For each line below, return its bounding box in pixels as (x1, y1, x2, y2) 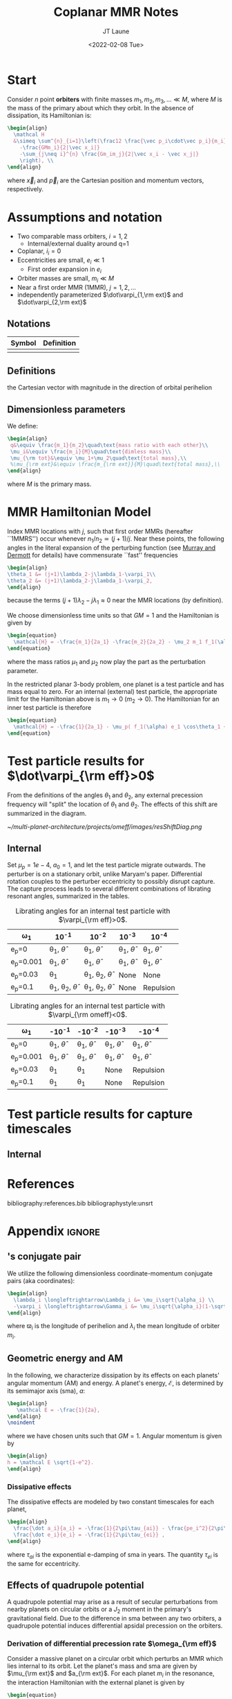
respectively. (7, 185, 43, 193)
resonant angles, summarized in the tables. (7, 892, 130, 900)
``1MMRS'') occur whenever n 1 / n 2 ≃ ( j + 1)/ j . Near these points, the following (7, 534, 224, 544)
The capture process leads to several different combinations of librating (7, 885, 211, 893)
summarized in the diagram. (7, 809, 87, 817)
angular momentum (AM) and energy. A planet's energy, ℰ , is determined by (7, 1379, 224, 1387)
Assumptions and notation (7, 209, 163, 225)
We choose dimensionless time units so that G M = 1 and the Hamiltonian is (7, 611, 220, 620)
